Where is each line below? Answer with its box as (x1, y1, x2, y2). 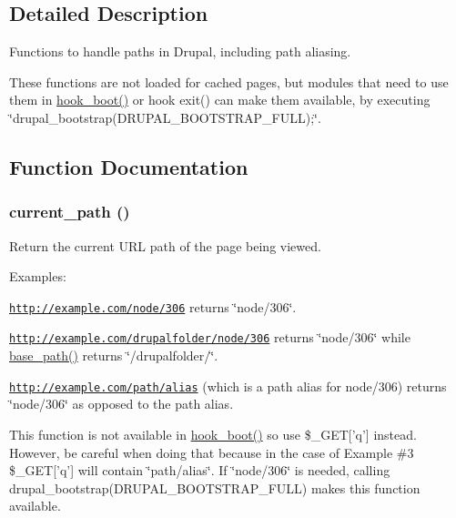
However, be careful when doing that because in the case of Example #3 (9, 442, 414, 462)
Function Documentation (9, 152, 248, 180)
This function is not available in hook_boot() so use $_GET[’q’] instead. (9, 424, 417, 443)
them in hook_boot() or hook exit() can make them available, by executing (9, 90, 431, 109)
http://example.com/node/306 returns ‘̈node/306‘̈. (9, 297, 297, 316)
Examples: (9, 267, 66, 286)
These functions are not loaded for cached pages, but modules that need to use (9, 72, 449, 91)
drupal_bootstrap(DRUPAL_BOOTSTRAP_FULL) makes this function (9, 478, 421, 497)
